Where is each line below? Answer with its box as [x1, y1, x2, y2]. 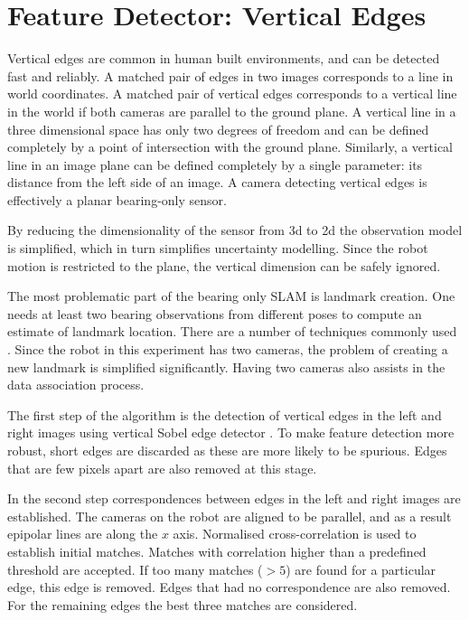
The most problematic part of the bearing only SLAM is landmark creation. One [7, 287, 455, 305]
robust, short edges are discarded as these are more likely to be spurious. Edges [7, 441, 447, 459]
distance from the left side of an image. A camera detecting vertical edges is [7, 173, 427, 192]
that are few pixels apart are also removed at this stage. [7, 458, 317, 477]
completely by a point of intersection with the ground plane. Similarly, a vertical [7, 137, 453, 156]
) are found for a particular [286, 559, 436, 578]
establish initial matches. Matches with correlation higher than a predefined [7, 541, 427, 560]
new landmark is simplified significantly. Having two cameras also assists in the [7, 357, 446, 376]
